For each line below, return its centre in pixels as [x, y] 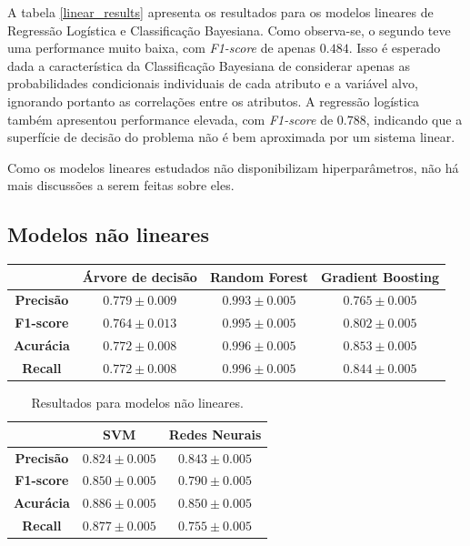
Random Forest [259, 276]
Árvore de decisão [140, 276]
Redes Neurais [215, 434]
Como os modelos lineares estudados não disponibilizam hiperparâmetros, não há [233, 167]
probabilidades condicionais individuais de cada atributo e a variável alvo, [213, 83]
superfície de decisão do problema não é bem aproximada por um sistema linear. [231, 137]
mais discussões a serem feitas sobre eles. [121, 185]
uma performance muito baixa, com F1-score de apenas [162, 48]
